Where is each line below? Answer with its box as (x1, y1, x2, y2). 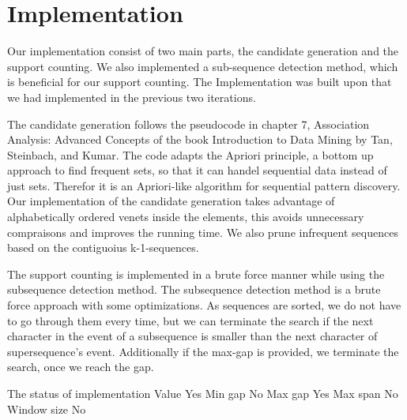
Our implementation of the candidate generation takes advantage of (7, 193, 335, 209)
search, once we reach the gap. (7, 358, 154, 375)
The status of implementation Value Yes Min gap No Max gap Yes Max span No (7, 385, 398, 401)
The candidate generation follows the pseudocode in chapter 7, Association (7, 115, 370, 132)
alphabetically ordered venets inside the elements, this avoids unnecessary (7, 208, 364, 225)
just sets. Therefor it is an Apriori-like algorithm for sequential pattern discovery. (7, 177, 401, 193)
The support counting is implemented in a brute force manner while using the (7, 265, 385, 282)
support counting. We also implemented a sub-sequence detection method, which (7, 58, 398, 74)
